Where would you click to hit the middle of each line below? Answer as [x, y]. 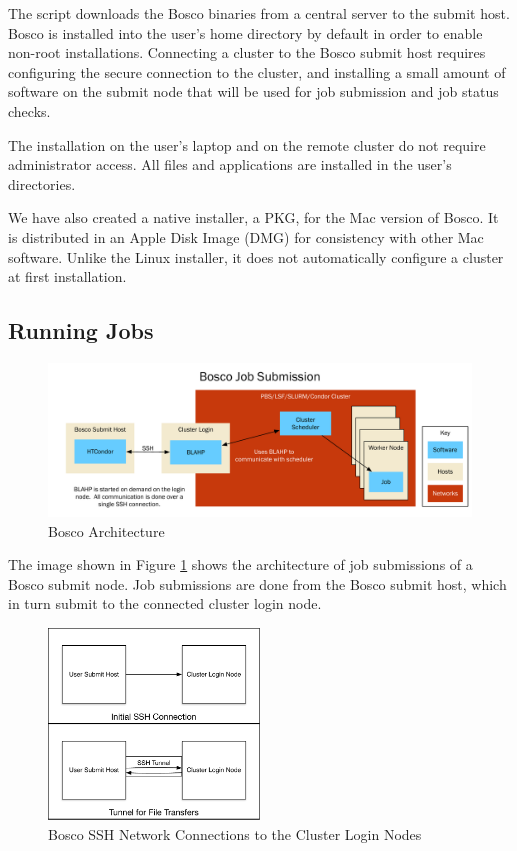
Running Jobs [81, 330]
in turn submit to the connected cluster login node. [165, 603]
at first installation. [67, 276]
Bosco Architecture [106, 530]
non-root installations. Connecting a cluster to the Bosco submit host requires [247, 52]
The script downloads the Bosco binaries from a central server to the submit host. [259, 13]
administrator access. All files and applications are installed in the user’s [230, 164]
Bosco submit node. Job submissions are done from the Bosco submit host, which [257, 583]
